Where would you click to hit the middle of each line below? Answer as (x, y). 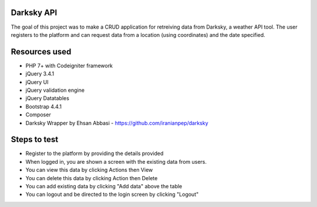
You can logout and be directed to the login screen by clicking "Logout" (112, 194)
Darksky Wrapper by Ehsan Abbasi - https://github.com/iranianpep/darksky (117, 123)
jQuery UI (37, 82)
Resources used (41, 52)
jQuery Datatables (48, 98)
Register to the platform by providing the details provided (95, 153)
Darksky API (34, 13)
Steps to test (35, 139)
